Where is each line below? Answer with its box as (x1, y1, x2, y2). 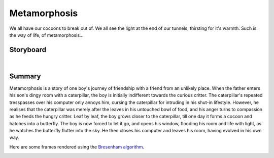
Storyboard (9, 45, 47, 54)
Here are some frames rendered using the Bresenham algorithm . (9, 144, 145, 150)
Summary (9, 72, 41, 80)
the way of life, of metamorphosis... (9, 32, 84, 38)
